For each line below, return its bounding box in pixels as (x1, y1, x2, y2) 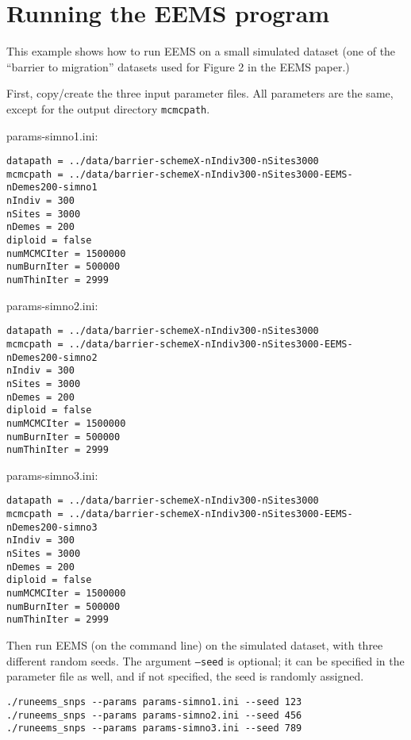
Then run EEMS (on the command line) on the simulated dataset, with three (6, 637, 383, 654)
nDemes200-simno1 (6, 182, 98, 194)
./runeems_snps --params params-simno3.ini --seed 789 (6, 723, 302, 734)
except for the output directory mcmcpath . (6, 100, 210, 117)
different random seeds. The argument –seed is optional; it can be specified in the (6, 652, 405, 669)
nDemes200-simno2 (6, 351, 98, 363)
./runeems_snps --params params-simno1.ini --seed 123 (6, 696, 302, 707)
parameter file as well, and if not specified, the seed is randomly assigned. (6, 668, 364, 684)
